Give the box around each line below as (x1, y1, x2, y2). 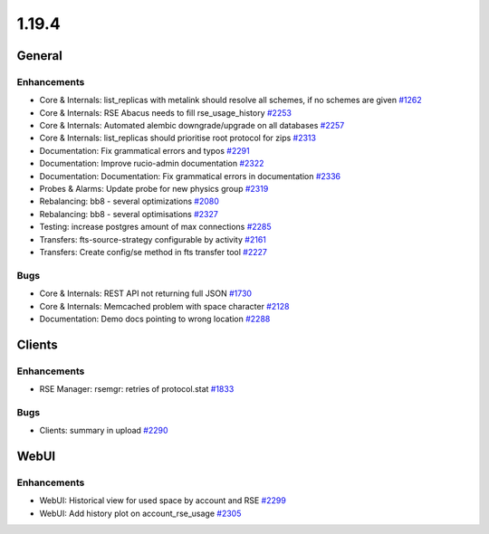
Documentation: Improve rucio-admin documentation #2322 (39, 158, 264, 169)
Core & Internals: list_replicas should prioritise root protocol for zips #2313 (39, 132, 317, 144)
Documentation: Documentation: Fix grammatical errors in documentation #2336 (39, 170, 341, 181)
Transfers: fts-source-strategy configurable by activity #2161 (39, 234, 267, 244)
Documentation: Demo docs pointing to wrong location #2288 (39, 313, 271, 324)
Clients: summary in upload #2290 (39, 425, 168, 436)
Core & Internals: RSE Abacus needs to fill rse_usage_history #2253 (39, 107, 292, 118)
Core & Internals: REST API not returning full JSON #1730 (39, 288, 253, 299)
